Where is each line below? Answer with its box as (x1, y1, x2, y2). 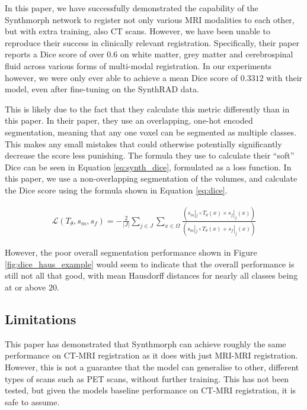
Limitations (5, 309, 76, 328)
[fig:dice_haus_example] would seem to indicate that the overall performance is (5, 257, 295, 270)
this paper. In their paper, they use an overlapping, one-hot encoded (5, 114, 253, 127)
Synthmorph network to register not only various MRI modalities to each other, (5, 13, 295, 25)
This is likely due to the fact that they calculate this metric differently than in (5, 102, 290, 115)
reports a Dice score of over (5, 48, 104, 60)
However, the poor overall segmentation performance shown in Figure (5, 246, 257, 259)
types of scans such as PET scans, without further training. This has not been (5, 372, 289, 385)
